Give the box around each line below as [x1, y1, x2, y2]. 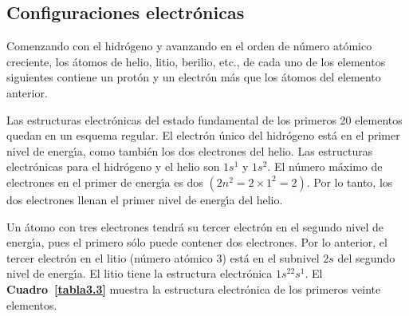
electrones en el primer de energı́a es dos [6, 173, 203, 190]
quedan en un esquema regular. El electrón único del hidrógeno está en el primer [6, 127, 400, 144]
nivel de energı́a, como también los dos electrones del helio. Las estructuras [6, 142, 373, 159]
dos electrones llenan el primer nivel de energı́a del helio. [6, 191, 283, 207]
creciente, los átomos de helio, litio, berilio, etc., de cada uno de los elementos [6, 53, 386, 69]
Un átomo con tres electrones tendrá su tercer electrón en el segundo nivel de [6, 218, 383, 235]
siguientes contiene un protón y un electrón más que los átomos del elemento [6, 69, 381, 85]
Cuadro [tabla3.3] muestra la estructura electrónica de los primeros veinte [6, 280, 381, 297]
